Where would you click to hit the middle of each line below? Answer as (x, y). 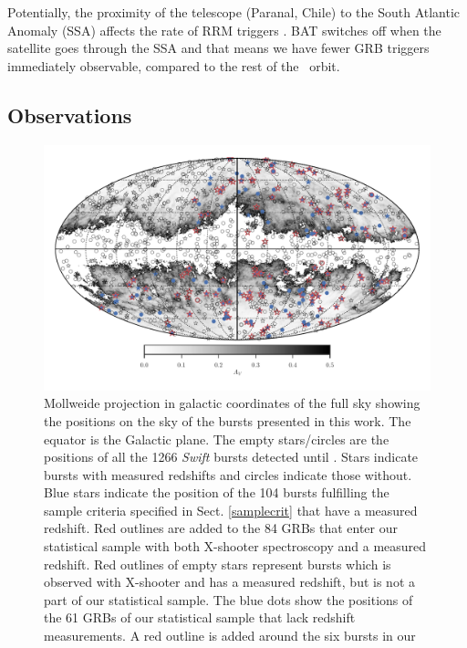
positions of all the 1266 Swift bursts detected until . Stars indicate (231, 457)
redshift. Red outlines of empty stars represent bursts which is (218, 564)
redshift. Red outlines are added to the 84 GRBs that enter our (221, 528)
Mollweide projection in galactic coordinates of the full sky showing (232, 403)
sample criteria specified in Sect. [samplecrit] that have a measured (231, 510)
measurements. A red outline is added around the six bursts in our (230, 636)
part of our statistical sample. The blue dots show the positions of (228, 599)
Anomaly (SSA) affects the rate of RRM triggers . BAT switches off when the (224, 30)
